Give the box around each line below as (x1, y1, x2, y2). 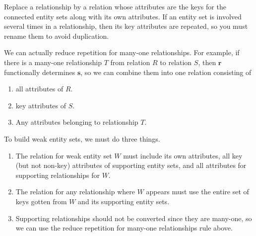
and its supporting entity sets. (78, 196, 170, 206)
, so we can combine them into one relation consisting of (80, 67, 252, 77)
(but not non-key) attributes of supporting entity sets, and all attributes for (15, 160, 247, 170)
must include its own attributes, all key (123, 150, 243, 160)
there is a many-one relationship (4, 57, 102, 67)
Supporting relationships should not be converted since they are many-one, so (15, 213, 252, 223)
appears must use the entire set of (146, 186, 249, 197)
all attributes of (15, 83, 64, 94)
